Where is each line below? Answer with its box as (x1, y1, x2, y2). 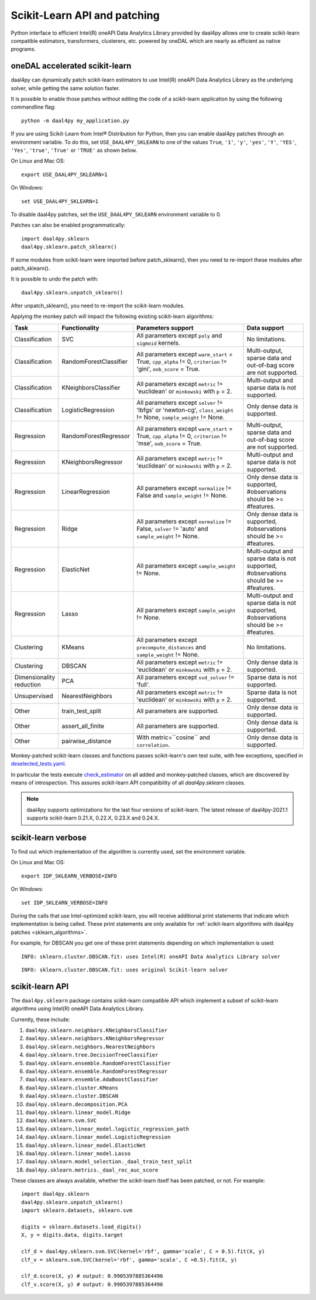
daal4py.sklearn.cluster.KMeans (25, 1084, 118, 1091)
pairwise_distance (61, 737, 112, 745)
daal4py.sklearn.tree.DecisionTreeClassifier (25, 1052, 159, 1058)
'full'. (136, 681, 150, 689)
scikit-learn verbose (11, 832, 87, 842)
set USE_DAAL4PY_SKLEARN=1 (21, 198, 99, 205)
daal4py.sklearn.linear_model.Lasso (25, 1150, 131, 1157)
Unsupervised (14, 692, 53, 700)
